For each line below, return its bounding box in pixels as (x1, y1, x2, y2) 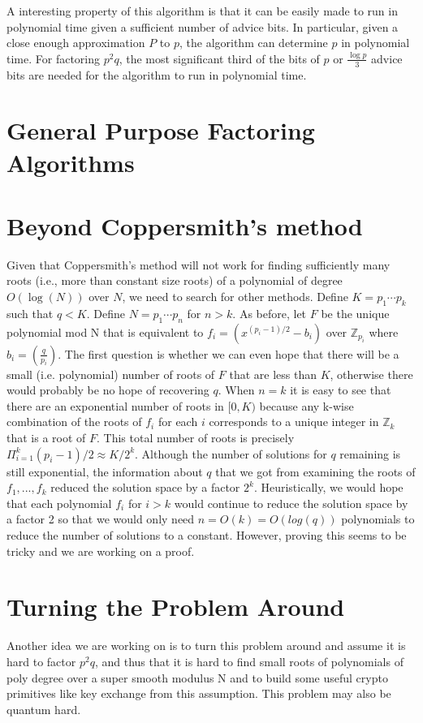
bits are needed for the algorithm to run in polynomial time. (6, 66, 307, 83)
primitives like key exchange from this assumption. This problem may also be (6, 685, 391, 702)
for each (158, 413, 198, 430)
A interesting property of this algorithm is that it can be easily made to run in (6, 2, 398, 19)
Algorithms (6, 145, 135, 179)
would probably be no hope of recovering (6, 381, 209, 398)
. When (218, 381, 255, 398)
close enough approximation (6, 34, 145, 51)
